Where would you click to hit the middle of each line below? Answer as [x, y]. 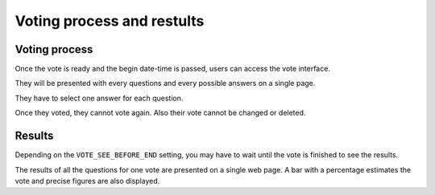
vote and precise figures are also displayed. [87, 181]
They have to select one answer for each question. [99, 98]
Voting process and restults [110, 21]
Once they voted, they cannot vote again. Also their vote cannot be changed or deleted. [160, 113]
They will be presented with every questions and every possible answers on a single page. [165, 83]
